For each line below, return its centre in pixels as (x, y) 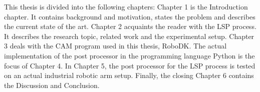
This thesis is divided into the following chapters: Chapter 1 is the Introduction (126, 6)
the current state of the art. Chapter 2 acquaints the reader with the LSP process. (130, 26)
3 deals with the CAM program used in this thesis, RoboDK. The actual (115, 46)
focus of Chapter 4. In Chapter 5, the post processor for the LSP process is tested (130, 65)
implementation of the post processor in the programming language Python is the (129, 55)
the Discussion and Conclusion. (52, 85)
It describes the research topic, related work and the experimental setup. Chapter (129, 36)
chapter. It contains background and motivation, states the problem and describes (130, 16)
